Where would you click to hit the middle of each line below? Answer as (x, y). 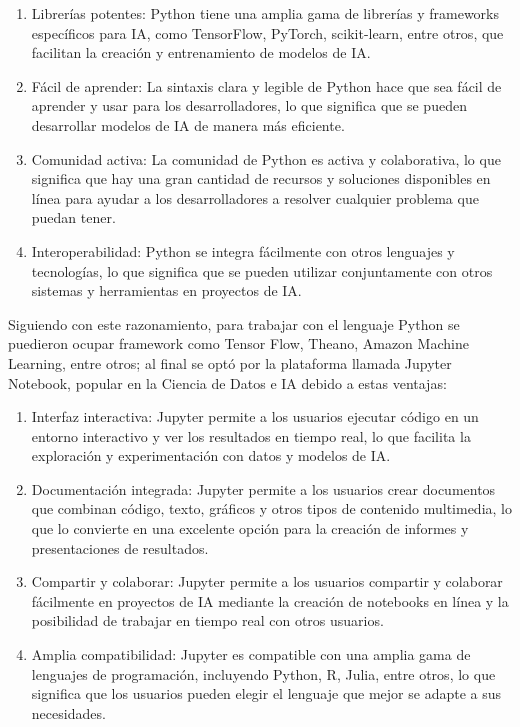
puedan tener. (73, 217)
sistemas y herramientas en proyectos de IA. (166, 290)
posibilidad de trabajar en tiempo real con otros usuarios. (207, 620)
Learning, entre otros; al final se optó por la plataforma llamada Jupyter (230, 362)
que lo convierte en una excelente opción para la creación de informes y (250, 528)
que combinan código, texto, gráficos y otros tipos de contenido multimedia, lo (271, 508)
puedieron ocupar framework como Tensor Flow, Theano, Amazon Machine (238, 343)
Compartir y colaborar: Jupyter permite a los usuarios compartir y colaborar (267, 581)
